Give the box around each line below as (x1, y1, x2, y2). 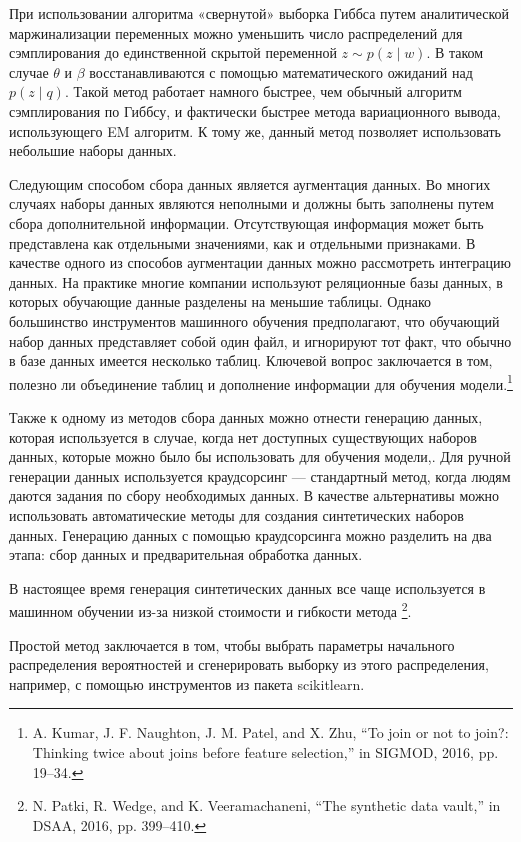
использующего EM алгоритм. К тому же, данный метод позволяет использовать (9, 120, 502, 141)
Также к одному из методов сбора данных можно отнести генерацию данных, (9, 406, 483, 427)
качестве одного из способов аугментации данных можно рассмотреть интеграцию (9, 252, 511, 273)
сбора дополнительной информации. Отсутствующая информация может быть (9, 212, 484, 233)
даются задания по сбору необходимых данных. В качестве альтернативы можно (9, 485, 500, 506)
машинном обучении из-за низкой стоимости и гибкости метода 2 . (9, 598, 412, 621)
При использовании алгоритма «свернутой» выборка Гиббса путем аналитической (9, 3, 509, 23)
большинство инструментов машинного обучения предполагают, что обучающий (9, 310, 500, 331)
